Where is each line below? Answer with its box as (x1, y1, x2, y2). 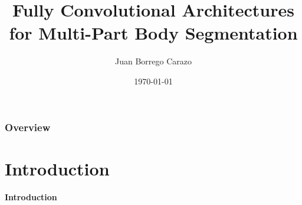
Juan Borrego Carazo (114, 55, 192, 67)
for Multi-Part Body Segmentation (9, 21, 298, 45)
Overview (5, 119, 51, 134)
